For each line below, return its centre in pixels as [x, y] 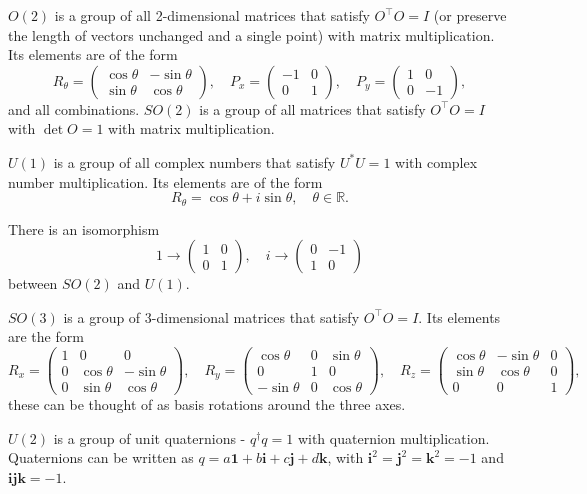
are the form [46, 336]
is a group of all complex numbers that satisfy [194, 161]
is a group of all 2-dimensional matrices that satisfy [212, 15]
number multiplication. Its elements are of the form [165, 181]
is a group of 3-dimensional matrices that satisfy [211, 316]
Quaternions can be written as [101, 457]
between [33, 283]
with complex [436, 161]
